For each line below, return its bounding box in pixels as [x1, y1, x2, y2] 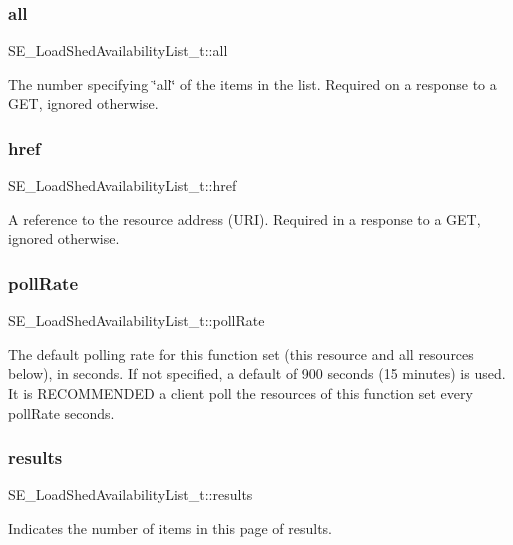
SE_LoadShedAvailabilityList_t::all [8, 40, 228, 61]
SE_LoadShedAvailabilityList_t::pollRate [8, 310, 265, 331]
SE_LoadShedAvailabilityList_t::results [8, 484, 253, 505]
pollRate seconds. [8, 402, 115, 423]
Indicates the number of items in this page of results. [8, 518, 333, 538]
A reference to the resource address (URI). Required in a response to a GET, [8, 208, 481, 229]
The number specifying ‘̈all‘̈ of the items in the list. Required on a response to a [8, 73, 497, 94]
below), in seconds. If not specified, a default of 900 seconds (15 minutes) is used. [8, 363, 506, 384]
